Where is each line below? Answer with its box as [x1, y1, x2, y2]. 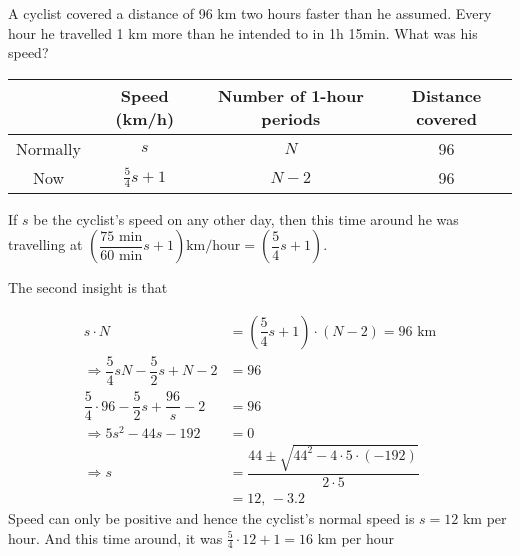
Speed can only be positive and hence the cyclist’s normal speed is [8, 507, 415, 528]
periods [261, 106, 321, 130]
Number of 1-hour [217, 83, 364, 107]
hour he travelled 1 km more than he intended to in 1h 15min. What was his [8, 22, 478, 43]
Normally [16, 136, 81, 160]
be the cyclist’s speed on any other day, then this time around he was [33, 208, 459, 229]
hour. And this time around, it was [8, 527, 223, 548]
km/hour [186, 239, 241, 254]
